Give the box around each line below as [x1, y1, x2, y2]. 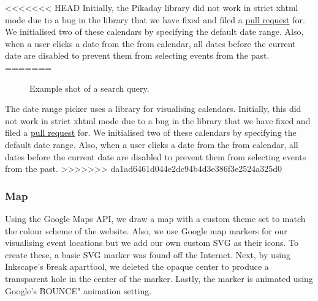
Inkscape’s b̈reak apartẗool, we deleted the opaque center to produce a [5, 260, 269, 273]
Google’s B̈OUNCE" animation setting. [5, 284, 152, 297]
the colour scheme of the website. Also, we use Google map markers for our [5, 224, 287, 237]
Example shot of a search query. [29, 81, 150, 94]
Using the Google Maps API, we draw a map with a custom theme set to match [5, 212, 306, 225]
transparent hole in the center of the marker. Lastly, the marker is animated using [5, 272, 313, 284]
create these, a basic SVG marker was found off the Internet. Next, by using [5, 248, 291, 261]
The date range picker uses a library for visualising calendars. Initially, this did [5, 102, 301, 115]
